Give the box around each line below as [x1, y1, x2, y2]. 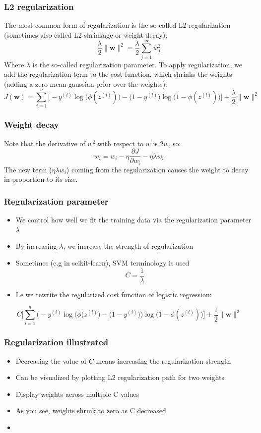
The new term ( [4, 164, 52, 174]
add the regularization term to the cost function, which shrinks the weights [4, 69, 232, 79]
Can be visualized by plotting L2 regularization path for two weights [15, 372, 224, 382]
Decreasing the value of [15, 355, 87, 366]
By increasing [15, 241, 57, 251]
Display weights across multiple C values [15, 388, 139, 399]
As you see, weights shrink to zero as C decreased [15, 405, 166, 416]
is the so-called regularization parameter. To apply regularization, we [32, 59, 242, 69]
